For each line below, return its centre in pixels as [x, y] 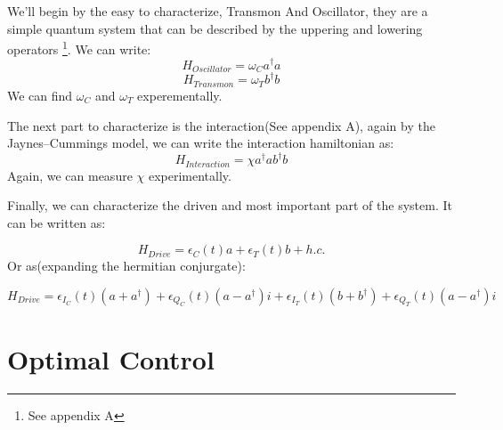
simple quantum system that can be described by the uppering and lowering [215, 28]
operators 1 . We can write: [79, 48]
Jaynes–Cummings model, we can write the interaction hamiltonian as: [201, 143]
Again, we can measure [70, 175]
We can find [40, 95]
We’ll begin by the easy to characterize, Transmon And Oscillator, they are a [218, 11]
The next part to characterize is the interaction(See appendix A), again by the [221, 125]
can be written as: [57, 222]
